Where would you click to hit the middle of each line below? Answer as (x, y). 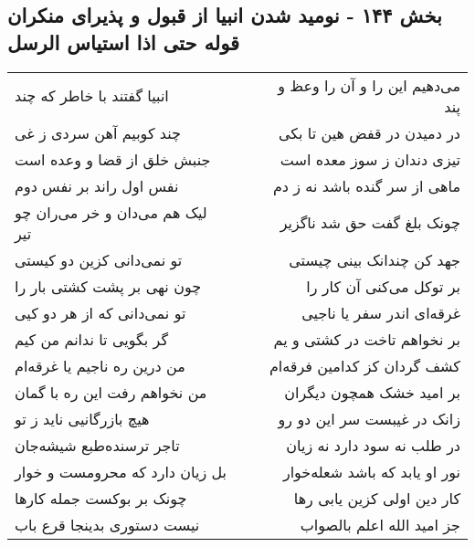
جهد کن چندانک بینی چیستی (375, 259)
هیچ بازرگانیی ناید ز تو (82, 418)
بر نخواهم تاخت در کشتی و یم (367, 339)
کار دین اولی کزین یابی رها (377, 498)
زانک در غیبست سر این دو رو (369, 418)
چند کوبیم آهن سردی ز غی (98, 132)
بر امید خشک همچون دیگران (372, 392)
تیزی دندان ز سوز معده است (370, 159)
